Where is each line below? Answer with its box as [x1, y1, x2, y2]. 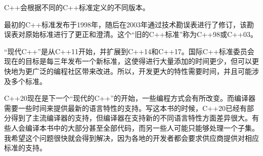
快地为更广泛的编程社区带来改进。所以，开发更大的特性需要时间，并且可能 [4, 65, 252, 76]
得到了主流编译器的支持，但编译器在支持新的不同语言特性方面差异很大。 [11, 112, 252, 123]
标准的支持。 [4, 142, 47, 153]
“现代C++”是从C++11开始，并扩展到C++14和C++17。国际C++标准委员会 [4, 46, 254, 56]
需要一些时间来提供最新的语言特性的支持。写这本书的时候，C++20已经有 [4, 102, 247, 113]
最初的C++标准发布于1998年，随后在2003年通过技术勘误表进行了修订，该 [4, 19, 247, 29]
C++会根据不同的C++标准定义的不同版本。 [4, 2, 150, 12]
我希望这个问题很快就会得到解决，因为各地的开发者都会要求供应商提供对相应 [4, 132, 259, 143]
